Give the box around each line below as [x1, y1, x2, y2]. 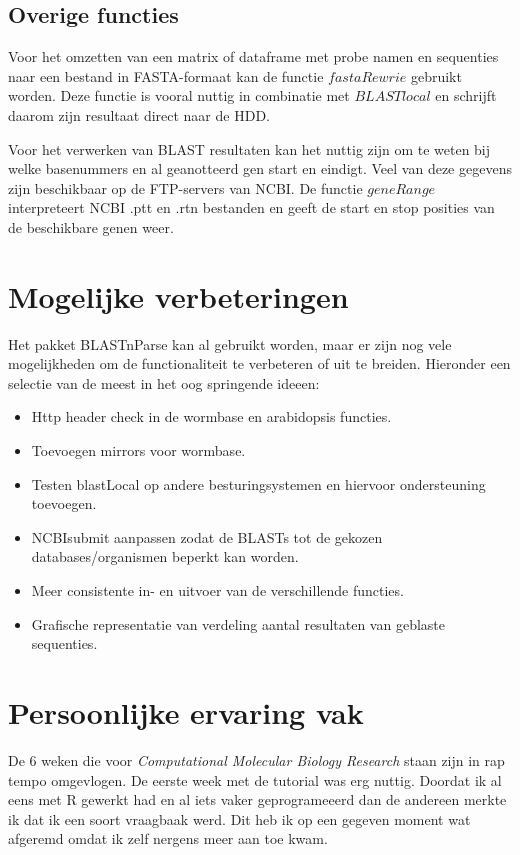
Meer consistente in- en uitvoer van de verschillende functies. [31, 580, 404, 601]
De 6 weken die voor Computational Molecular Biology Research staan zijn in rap [8, 749, 505, 770]
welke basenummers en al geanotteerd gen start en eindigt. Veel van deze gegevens [8, 158, 512, 179]
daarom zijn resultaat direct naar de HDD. [8, 104, 270, 125]
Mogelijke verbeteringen [8, 275, 349, 316]
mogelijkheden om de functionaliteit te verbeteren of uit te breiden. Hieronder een [8, 353, 511, 374]
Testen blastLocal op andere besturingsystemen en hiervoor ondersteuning [31, 473, 486, 494]
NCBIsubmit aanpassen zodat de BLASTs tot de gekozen [31, 526, 383, 547]
